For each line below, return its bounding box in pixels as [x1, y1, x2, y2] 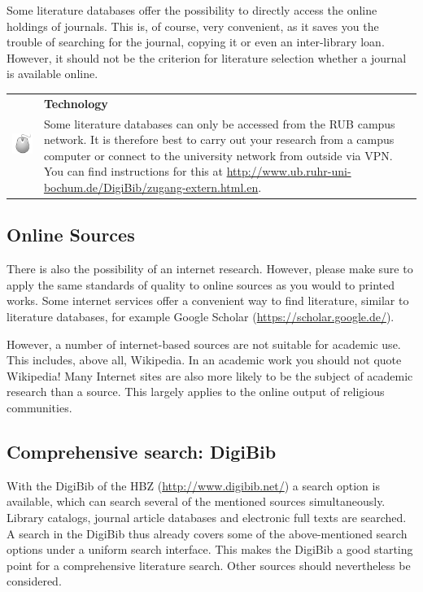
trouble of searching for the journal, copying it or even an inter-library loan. [7, 33, 385, 50]
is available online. [7, 65, 98, 82]
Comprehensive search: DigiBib [7, 438, 277, 464]
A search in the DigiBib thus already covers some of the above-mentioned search [7, 525, 408, 542]
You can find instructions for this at [43, 163, 223, 180]
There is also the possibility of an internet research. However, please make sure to [7, 260, 413, 277]
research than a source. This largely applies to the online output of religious [7, 383, 385, 400]
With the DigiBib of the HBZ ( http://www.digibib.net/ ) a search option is [7, 477, 380, 494]
